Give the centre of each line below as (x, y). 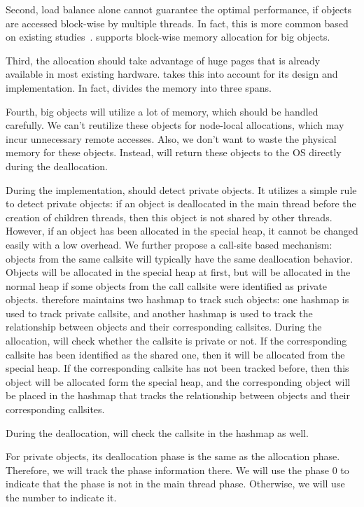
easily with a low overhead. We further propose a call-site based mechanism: (169, 244)
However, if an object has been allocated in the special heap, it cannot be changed (182, 231)
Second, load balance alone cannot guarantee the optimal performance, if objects (179, 9)
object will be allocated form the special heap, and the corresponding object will (178, 381)
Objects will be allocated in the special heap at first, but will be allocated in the (178, 272)
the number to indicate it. (61, 497)
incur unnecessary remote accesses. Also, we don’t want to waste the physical (171, 138)
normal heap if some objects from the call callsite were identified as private (166, 285)
